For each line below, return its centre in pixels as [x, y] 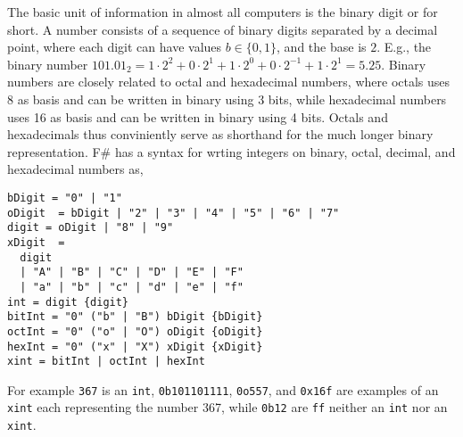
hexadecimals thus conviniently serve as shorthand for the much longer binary [220, 134]
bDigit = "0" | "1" [65, 198]
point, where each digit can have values [115, 47]
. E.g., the [404, 47]
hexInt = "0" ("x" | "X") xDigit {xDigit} [135, 346]
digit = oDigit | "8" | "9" [91, 228]
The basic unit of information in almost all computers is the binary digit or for [223, 12]
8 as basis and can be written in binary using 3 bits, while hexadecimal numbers [227, 99]
